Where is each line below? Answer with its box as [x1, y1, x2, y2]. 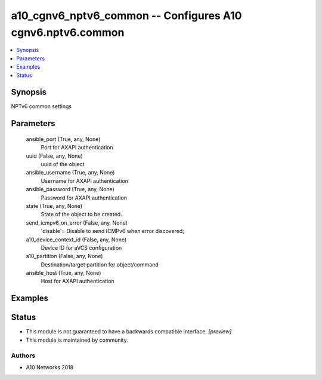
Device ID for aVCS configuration [41, 244, 122, 251]
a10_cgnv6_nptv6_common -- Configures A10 [11, 9, 242, 22]
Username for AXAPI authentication [41, 177, 128, 185]
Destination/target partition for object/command [41, 261, 159, 268]
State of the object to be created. [41, 211, 122, 218]
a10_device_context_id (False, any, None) [26, 236, 127, 243]
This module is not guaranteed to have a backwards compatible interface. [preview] [26, 328, 232, 335]
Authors [11, 351, 36, 360]
